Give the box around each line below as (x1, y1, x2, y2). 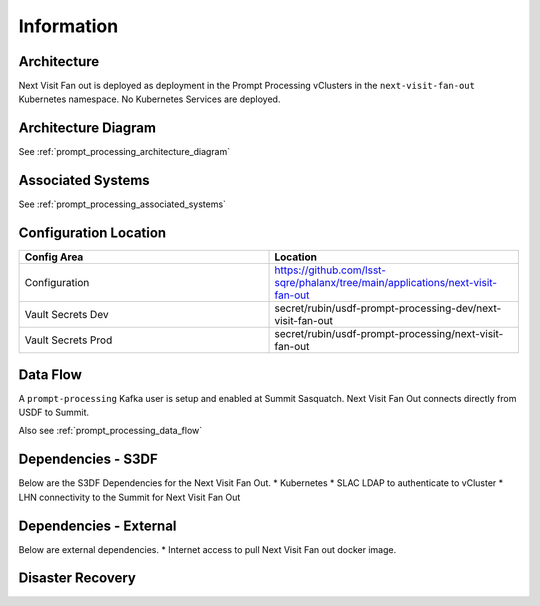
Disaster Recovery (18, 570, 137, 587)
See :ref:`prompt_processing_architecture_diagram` (18, 146, 231, 158)
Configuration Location (18, 225, 167, 242)
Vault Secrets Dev (24, 308, 109, 322)
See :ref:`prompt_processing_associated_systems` (18, 198, 227, 210)
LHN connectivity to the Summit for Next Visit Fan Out (18, 491, 241, 503)
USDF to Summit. (18, 406, 90, 419)
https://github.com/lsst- (274, 263, 387, 277)
